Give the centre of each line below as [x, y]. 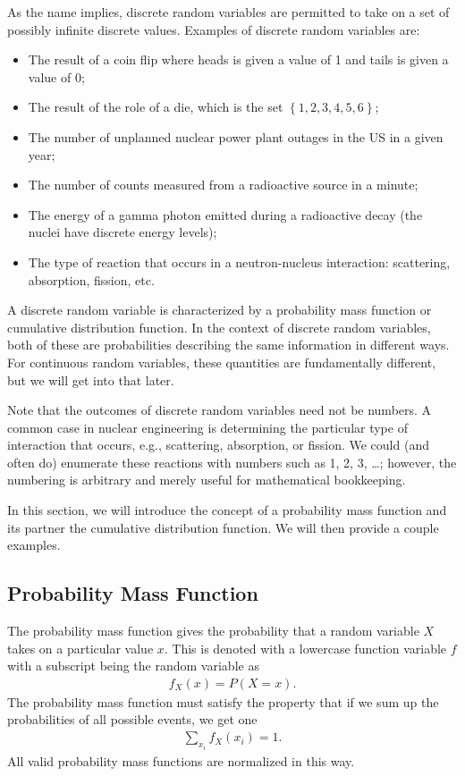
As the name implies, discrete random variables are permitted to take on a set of [228, 12]
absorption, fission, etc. [91, 279]
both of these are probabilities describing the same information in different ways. [228, 345]
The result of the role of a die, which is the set [156, 107]
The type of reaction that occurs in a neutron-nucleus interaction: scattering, [239, 261]
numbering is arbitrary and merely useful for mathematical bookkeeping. [207, 480]
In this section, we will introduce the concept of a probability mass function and [227, 510]
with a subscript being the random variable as [133, 666]
